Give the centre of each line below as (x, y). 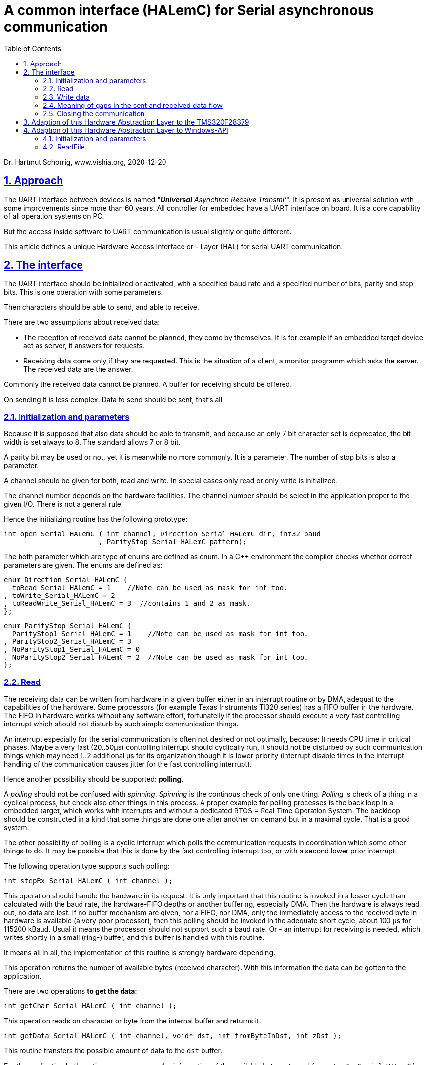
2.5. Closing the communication (94, 113)
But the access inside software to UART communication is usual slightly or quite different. (148, 231)
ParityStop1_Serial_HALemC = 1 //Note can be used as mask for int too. (160, 634)
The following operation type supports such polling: (87, 866)
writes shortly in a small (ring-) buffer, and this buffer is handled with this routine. (134, 937)
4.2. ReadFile (64, 147)
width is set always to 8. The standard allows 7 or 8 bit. (92, 442)
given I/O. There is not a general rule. (63, 504)
